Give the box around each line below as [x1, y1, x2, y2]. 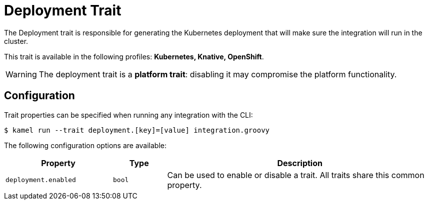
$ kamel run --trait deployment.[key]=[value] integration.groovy [4, 126, 270, 134]
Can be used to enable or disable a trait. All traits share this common [167, 170, 424, 180]
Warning [5, 69, 37, 79]
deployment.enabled [5, 176, 76, 184]
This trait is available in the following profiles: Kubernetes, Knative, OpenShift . [4, 52, 264, 61]
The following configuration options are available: [4, 141, 167, 150]
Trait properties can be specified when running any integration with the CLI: [4, 110, 253, 119]
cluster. [4, 36, 28, 45]
